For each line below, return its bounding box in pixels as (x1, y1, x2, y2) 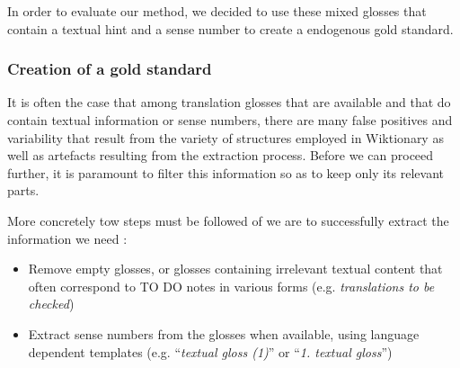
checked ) (28, 294, 75, 313)
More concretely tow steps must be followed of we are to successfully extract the (7, 211, 449, 229)
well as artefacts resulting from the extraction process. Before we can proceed (7, 146, 434, 165)
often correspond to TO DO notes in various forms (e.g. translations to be (28, 276, 435, 295)
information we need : (7, 229, 128, 247)
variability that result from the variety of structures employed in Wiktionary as (7, 128, 444, 147)
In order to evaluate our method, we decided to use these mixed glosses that (7, 2, 427, 20)
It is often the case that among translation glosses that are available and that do (7, 93, 451, 112)
